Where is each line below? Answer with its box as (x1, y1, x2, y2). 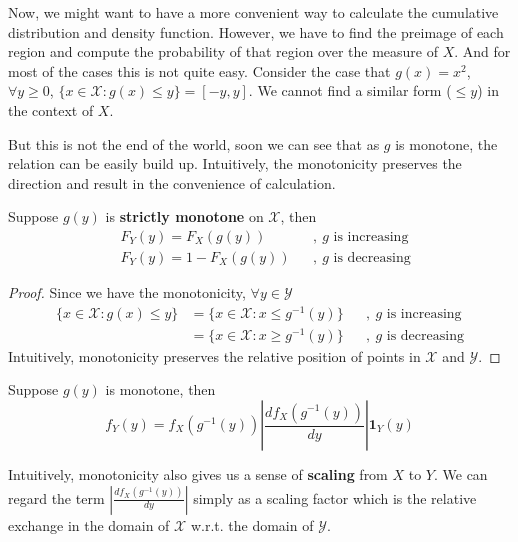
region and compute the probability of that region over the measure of (8, 41, 439, 62)
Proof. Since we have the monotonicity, (8, 282, 246, 302)
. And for (454, 41, 511, 62)
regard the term (8, 487, 105, 508)
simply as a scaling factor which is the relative (193, 487, 477, 508)
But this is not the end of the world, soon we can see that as (8, 133, 380, 154)
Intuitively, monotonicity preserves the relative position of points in (8, 345, 421, 366)
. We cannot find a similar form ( (248, 80, 452, 101)
